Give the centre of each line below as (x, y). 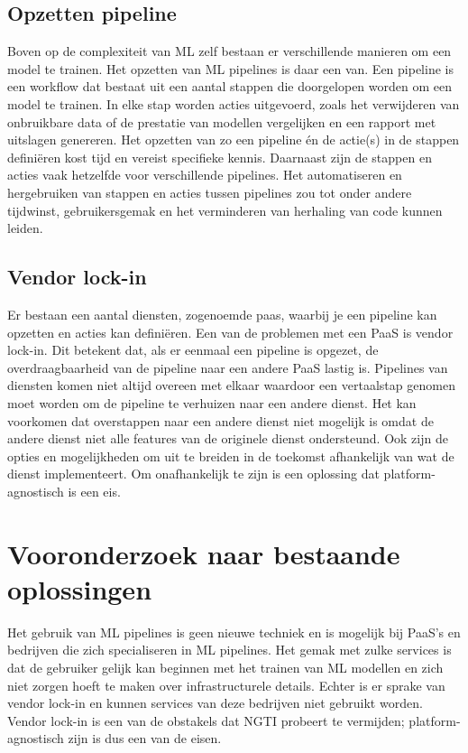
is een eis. (94, 491)
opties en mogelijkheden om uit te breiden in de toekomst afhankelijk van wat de (231, 456)
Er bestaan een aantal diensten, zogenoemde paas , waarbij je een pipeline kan (222, 314)
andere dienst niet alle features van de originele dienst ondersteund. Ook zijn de (228, 438)
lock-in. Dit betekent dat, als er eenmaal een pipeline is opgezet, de (193, 350)
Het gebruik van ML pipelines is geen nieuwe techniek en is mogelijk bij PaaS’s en (234, 632)
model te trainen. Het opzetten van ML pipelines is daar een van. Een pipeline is (230, 68)
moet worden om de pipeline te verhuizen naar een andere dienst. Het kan (212, 402)
